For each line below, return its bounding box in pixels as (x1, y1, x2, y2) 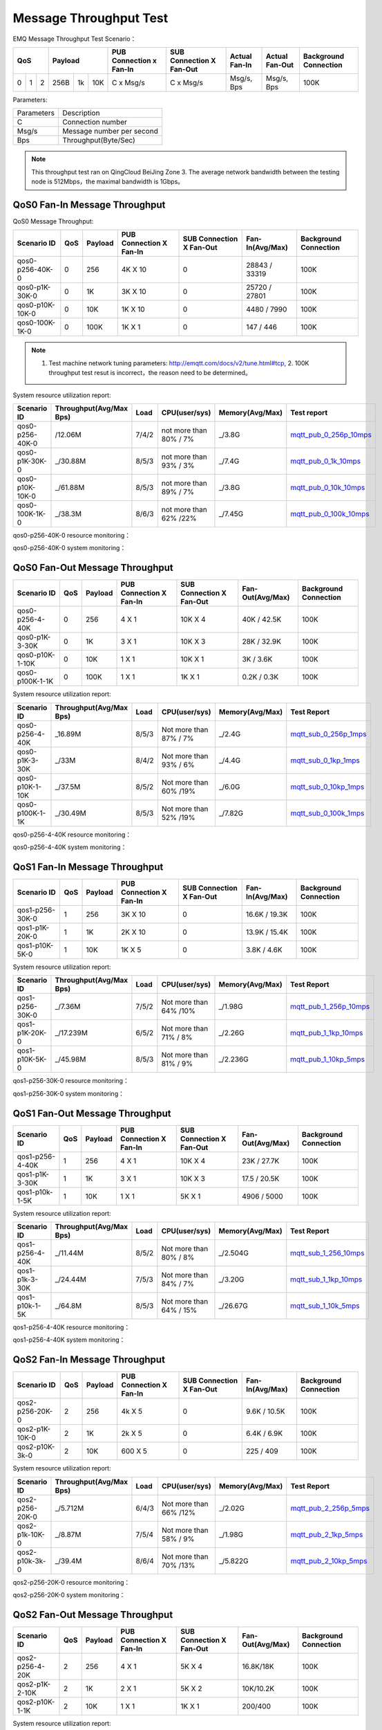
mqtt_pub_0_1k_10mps (290, 456, 361, 466)
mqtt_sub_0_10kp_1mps (290, 782, 365, 792)
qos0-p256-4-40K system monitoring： (12, 843, 127, 851)
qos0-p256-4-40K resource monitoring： (12, 830, 132, 839)
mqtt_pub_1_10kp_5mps (290, 1055, 365, 1064)
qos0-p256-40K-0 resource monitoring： (12, 531, 131, 539)
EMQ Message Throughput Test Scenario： (12, 35, 137, 43)
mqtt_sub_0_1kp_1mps (290, 755, 361, 765)
